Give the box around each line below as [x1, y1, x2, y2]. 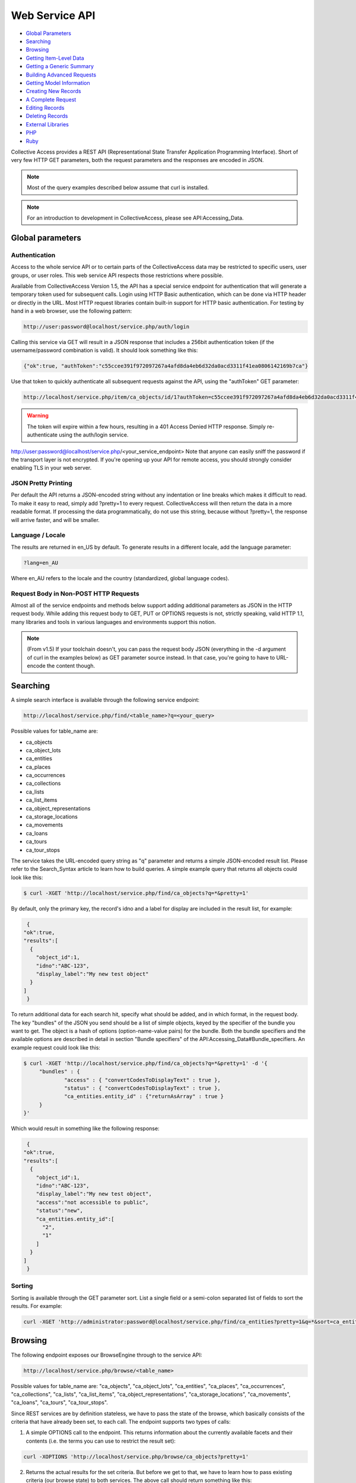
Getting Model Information [26, 79, 90, 86]
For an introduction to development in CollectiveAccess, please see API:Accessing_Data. [27, 214, 244, 221]
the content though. [46, 662, 95, 670]
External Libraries [26, 120, 69, 128]
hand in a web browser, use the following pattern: [11, 307, 132, 314]
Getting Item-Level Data [26, 54, 84, 62]
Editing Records [26, 104, 65, 112]
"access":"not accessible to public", [36, 1199, 149, 1205]
